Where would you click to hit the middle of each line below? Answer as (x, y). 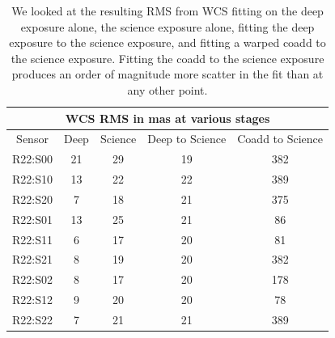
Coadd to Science (280, 139)
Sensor (32, 139)
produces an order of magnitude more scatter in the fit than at (167, 74)
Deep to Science (187, 139)
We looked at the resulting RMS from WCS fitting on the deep (167, 11)
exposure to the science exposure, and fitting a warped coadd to (167, 42)
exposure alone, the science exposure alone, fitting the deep (167, 26)
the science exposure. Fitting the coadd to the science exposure (167, 58)
